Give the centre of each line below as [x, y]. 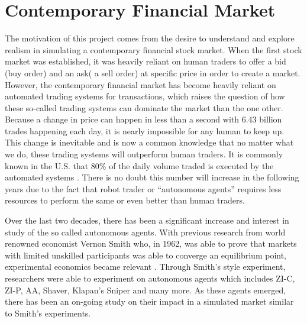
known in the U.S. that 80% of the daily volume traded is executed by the [139, 165]
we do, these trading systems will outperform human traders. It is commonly [144, 154]
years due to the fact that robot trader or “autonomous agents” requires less [143, 188]
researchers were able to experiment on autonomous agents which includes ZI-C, [150, 278]
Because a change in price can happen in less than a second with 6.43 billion [143, 119]
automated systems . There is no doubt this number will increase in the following [152, 177]
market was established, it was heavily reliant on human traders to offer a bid [146, 61]
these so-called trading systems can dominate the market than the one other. [144, 107]
